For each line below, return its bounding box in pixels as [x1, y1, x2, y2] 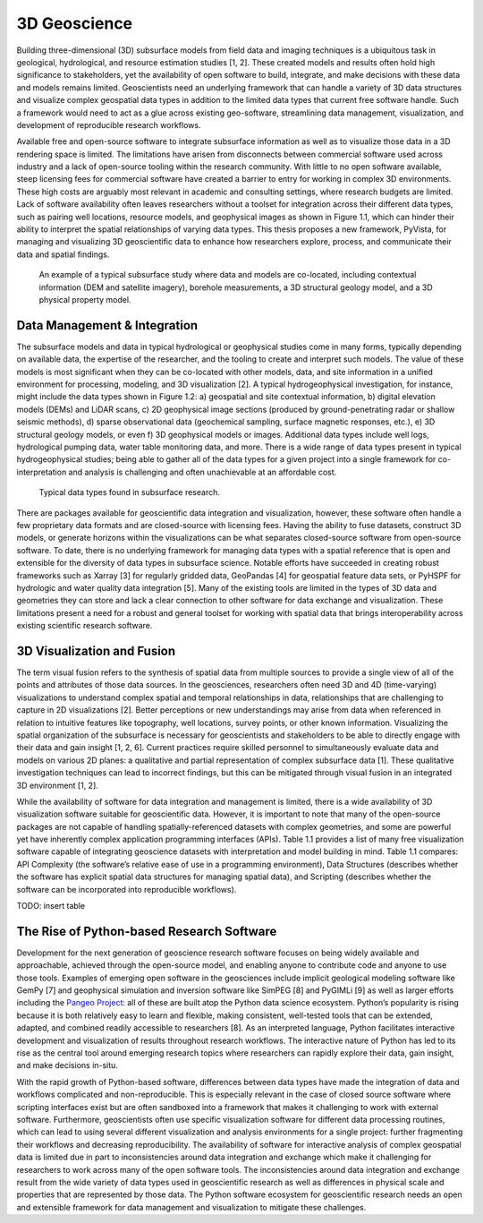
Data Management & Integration [16, 318, 199, 333]
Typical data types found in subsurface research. [38, 487, 221, 498]
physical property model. [38, 294, 131, 304]
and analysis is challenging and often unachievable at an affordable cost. [68, 466, 337, 477]
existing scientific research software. [16, 620, 153, 631]
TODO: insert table [16, 901, 85, 911]
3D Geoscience [16, 13, 133, 33]
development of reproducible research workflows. [16, 119, 201, 130]
